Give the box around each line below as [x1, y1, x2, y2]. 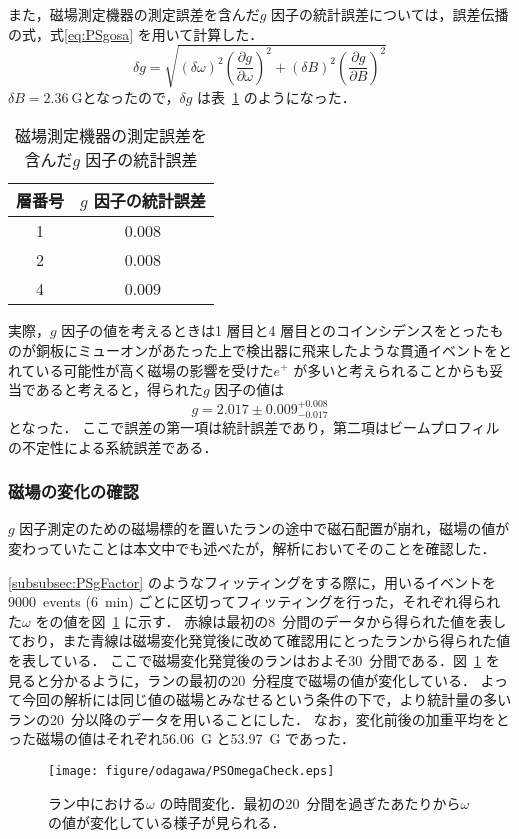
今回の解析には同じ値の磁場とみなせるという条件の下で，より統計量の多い [21, 689, 512, 710]
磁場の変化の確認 [8, 479, 139, 504]
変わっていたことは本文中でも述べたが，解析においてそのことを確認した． [8, 537, 496, 558]
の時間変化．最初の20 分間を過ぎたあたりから [159, 792, 461, 813]
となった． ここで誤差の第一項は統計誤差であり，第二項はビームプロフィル [8, 416, 500, 437]
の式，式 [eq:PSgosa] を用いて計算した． [8, 23, 264, 44]
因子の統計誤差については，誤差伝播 [271, 4, 509, 24]
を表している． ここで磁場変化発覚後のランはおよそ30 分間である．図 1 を [8, 649, 500, 670]
